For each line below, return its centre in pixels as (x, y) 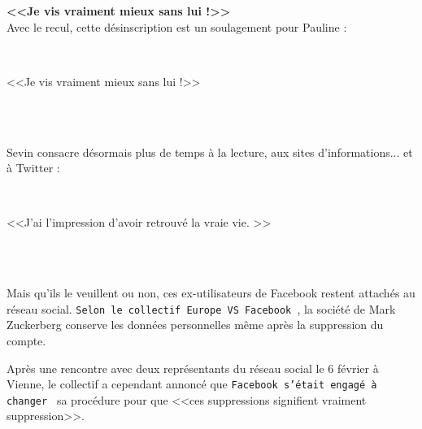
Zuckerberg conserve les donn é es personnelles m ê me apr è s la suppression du (195, 325)
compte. (26, 340)
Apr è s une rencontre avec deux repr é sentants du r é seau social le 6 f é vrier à (193, 368)
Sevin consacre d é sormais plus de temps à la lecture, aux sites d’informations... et (210, 152)
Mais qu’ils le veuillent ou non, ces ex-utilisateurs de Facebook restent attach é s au (211, 293)
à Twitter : (33, 168)
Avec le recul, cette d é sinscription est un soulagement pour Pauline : (177, 26)
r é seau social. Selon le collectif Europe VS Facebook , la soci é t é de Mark (201, 308)
